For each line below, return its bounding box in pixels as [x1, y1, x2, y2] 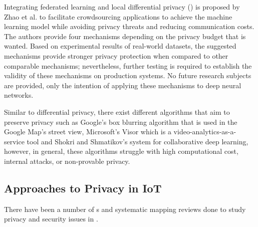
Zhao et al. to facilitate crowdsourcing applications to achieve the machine [4, 11, 232, 22]
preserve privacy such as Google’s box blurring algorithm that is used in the [4, 116, 237, 127]
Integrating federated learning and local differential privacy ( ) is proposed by [4, 2, 240, 12]
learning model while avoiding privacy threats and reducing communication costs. [4, 21, 254, 32]
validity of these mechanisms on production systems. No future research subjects [4, 70, 251, 81]
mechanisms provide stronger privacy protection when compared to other [4, 50, 228, 61]
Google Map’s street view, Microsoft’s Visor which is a [4, 126, 171, 137]
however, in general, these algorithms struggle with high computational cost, [4, 146, 238, 156]
